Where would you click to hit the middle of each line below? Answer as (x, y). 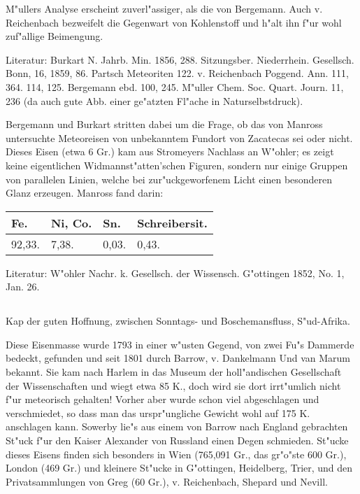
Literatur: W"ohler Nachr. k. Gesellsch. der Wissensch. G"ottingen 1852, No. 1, (175, 273)
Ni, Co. (71, 223)
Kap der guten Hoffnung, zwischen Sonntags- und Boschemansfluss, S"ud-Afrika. (178, 321)
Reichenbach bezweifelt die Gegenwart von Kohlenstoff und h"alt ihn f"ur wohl (174, 22)
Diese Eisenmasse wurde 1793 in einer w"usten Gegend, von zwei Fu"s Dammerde (180, 344)
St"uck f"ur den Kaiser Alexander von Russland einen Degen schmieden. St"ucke (177, 440)
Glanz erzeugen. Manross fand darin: (85, 193)
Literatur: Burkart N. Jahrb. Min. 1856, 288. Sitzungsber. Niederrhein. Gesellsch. (180, 59)
